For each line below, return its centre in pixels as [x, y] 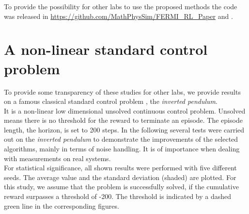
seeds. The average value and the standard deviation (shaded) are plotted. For [120, 177]
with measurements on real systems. [57, 158]
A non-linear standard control [106, 49]
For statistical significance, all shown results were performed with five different [120, 168]
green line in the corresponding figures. [62, 206]
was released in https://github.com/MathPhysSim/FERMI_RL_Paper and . [118, 16]
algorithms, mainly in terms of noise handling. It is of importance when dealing [122, 149]
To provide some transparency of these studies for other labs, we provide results [122, 91]
